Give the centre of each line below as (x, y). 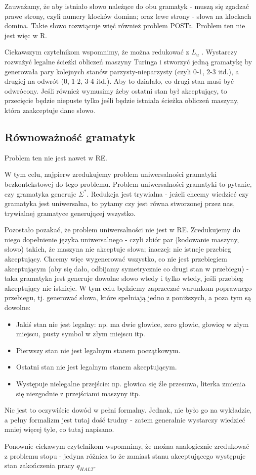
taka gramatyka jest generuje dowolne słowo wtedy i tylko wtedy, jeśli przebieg (124, 278)
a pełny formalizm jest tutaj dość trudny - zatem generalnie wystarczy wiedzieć (125, 419)
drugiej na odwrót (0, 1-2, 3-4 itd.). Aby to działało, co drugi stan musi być (119, 81)
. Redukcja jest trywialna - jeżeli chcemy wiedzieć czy (168, 193)
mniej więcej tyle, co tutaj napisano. (59, 429)
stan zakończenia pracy (40, 465)
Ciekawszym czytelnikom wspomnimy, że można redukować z (97, 52)
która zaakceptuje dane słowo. (50, 110)
